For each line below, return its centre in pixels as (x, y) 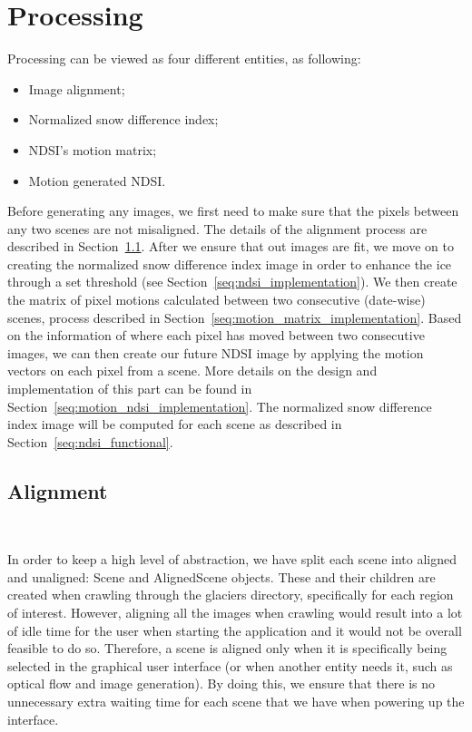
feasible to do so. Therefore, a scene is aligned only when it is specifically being (227, 648)
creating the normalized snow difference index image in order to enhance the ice (230, 264)
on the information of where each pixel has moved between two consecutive (216, 335)
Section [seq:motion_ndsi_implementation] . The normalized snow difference (220, 406)
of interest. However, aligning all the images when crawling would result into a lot (235, 612)
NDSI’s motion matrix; (93, 149)
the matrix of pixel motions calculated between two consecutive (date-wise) (216, 300)
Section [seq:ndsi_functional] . (90, 441)
